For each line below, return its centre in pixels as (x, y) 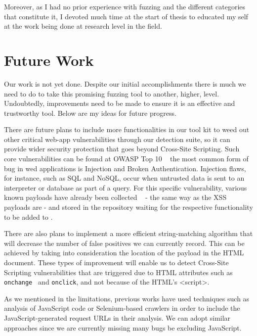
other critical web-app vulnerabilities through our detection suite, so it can (117, 139)
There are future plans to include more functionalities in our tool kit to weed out (127, 129)
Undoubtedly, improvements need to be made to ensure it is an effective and (120, 103)
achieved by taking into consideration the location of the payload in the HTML (124, 253)
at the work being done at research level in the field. (83, 26)
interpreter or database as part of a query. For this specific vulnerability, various (126, 187)
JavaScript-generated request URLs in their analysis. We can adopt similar (117, 318)
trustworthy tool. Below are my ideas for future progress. (90, 113)
